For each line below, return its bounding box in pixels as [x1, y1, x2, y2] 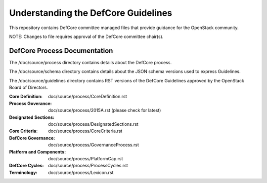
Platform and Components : [9, 148, 66, 155]
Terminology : [9, 169, 38, 175]
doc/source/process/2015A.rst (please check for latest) [48, 108, 161, 113]
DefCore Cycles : [9, 163, 44, 169]
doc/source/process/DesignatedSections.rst [48, 121, 138, 127]
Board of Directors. [9, 84, 48, 91]
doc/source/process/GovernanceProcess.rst [48, 142, 139, 148]
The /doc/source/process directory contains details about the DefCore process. [9, 59, 172, 65]
